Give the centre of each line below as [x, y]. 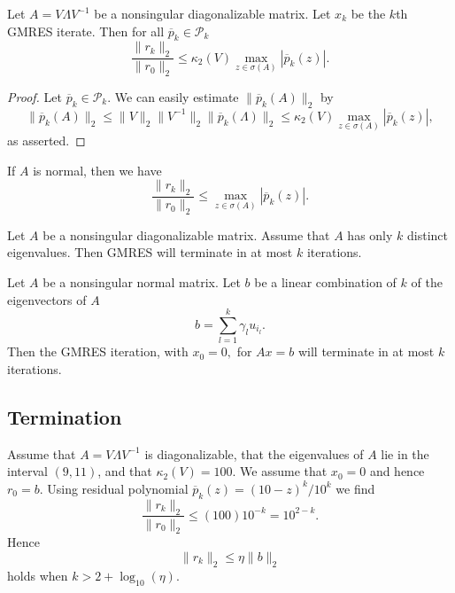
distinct [428, 234]
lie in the [405, 453]
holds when [38, 575]
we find [355, 488]
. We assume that [280, 471]
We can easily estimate [177, 97]
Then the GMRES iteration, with [98, 351]
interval [27, 471]
